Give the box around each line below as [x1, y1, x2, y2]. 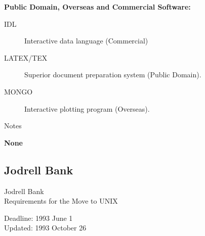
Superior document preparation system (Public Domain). [24, 69, 201, 80]
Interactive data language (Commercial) [24, 35, 148, 46]
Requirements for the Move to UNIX [4, 196, 118, 206]
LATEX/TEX [4, 52, 48, 63]
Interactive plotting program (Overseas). [24, 103, 150, 114]
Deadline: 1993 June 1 [4, 212, 73, 223]
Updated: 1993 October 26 [4, 222, 87, 233]
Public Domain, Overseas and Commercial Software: [4, 2, 191, 12]
